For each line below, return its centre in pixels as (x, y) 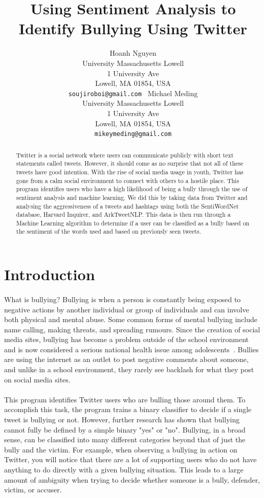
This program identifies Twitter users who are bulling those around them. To (125, 399)
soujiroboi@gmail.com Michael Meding (133, 93)
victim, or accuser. (33, 490)
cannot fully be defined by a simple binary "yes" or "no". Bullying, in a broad (125, 429)
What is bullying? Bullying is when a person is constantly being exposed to (123, 299)
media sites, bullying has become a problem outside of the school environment (127, 339)
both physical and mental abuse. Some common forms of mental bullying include (131, 319)
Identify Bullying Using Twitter (133, 28)
